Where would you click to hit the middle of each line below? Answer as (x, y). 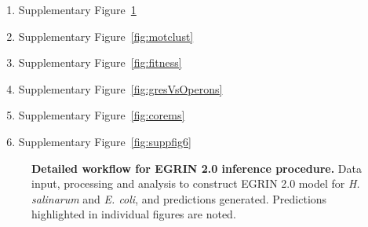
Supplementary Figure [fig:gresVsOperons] (120, 88)
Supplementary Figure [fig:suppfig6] (105, 141)
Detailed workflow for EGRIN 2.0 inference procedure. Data (197, 168)
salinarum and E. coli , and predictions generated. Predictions (179, 198)
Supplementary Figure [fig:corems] (102, 115)
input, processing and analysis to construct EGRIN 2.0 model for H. (196, 183)
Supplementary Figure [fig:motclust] (106, 36)
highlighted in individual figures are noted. (134, 214)
